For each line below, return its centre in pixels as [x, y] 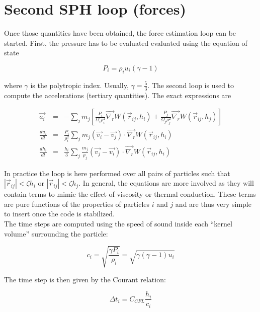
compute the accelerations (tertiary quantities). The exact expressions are [118, 95]
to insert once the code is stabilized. [59, 214]
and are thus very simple [213, 204]
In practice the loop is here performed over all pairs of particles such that [117, 173]
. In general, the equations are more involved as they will [166, 183]
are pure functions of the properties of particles [77, 204]
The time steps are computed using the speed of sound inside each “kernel [118, 223]
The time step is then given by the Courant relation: [85, 279]
